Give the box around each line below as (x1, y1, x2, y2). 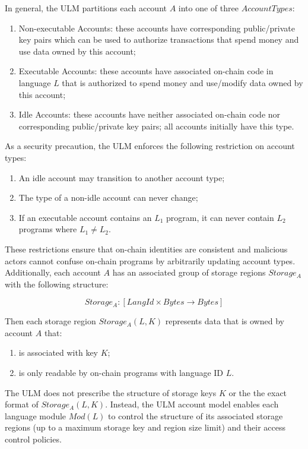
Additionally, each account (5, 266, 101, 279)
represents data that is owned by (165, 315, 284, 327)
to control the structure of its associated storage (108, 409, 283, 422)
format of (5, 398, 39, 410)
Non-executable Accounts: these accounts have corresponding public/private (18, 21, 295, 34)
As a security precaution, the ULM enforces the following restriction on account (5, 140, 295, 152)
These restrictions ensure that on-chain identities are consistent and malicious (5, 242, 288, 255)
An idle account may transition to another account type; (18, 171, 225, 184)
